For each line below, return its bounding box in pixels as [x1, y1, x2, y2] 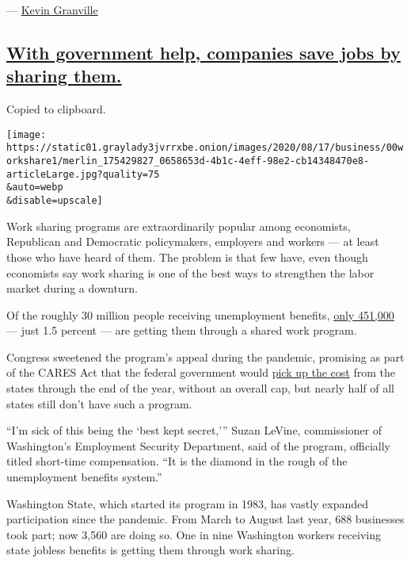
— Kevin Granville [6, 2, 98, 17]
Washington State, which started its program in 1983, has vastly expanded [6, 495, 369, 511]
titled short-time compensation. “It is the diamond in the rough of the [6, 453, 348, 469]
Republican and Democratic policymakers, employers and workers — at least [6, 233, 379, 250]
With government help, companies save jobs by [6, 40, 401, 64]
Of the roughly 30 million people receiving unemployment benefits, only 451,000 [6, 306, 394, 323]
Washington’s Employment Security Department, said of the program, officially [6, 437, 390, 454]
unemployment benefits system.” [6, 469, 162, 485]
